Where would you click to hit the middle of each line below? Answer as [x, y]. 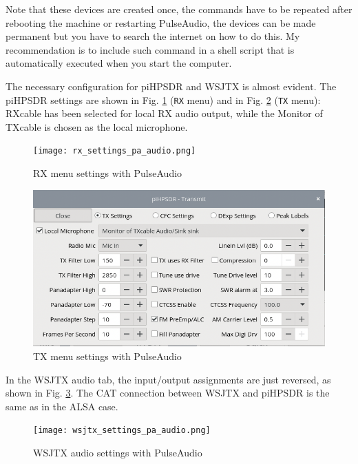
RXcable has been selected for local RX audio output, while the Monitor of [164, 113]
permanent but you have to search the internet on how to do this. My [153, 36]
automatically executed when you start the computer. [119, 63]
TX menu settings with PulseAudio [107, 356]
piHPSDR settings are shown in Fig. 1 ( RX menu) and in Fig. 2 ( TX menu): [163, 99]
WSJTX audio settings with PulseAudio [118, 452]
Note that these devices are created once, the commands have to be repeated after [179, 9]
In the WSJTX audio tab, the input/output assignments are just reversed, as [168, 379]
